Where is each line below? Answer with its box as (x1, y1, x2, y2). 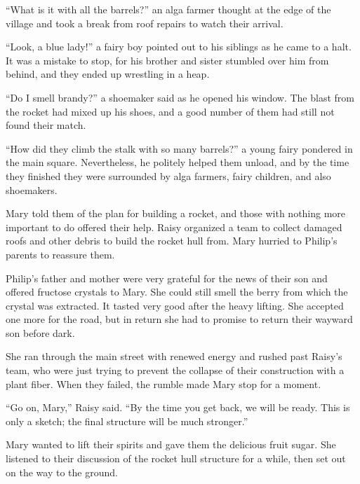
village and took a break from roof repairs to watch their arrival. (6, 15, 284, 30)
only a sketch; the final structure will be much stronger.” (6, 413, 248, 428)
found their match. (6, 118, 86, 132)
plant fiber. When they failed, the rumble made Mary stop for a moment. (6, 376, 321, 391)
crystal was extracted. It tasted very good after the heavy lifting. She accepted (6, 298, 344, 312)
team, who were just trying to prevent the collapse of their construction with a (6, 363, 345, 378)
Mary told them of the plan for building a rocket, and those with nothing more (6, 206, 346, 221)
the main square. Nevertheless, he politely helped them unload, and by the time (6, 155, 349, 170)
